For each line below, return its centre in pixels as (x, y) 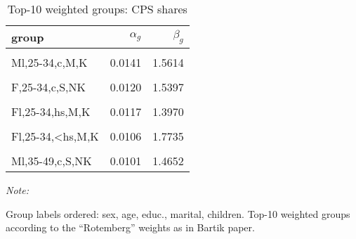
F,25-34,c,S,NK (49, 87)
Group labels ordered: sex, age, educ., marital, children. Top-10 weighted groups (178, 213)
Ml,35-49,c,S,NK (52, 161)
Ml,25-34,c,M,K (50, 62)
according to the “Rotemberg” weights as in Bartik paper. (130, 227)
